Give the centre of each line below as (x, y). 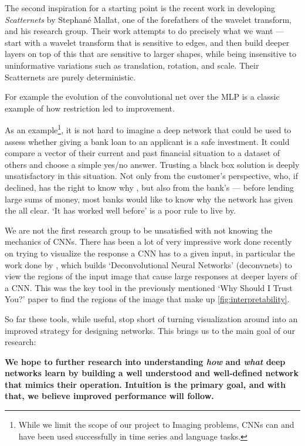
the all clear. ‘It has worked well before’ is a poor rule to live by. (120, 210)
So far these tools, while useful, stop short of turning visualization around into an (151, 318)
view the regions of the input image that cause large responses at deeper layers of (151, 276)
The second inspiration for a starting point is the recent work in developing (140, 8)
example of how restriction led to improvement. (90, 108)
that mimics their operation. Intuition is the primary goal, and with (145, 384)
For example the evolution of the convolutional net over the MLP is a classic (142, 97)
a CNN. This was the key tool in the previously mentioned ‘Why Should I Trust (149, 287)
